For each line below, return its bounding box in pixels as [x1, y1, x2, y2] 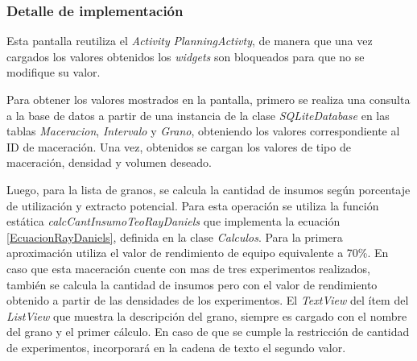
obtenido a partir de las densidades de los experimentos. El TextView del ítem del [6, 292, 409, 309]
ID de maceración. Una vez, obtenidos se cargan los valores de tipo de [6, 138, 351, 155]
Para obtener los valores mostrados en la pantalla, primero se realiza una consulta [6, 91, 411, 107]
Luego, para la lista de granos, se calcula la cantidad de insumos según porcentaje [6, 180, 411, 197]
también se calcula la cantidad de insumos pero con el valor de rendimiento [6, 276, 378, 293]
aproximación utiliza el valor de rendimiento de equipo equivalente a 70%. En [6, 244, 389, 261]
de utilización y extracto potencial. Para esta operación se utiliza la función [6, 197, 379, 214]
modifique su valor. [6, 64, 101, 81]
